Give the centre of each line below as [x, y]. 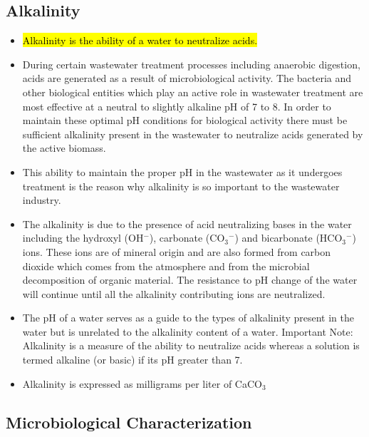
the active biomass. [64, 148]
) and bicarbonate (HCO [289, 238]
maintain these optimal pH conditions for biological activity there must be [185, 120]
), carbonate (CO [187, 238]
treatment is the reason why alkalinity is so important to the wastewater [181, 186]
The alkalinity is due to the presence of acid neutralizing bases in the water [187, 223]
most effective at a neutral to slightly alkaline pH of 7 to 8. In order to [177, 106]
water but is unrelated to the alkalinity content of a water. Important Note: [188, 331]
